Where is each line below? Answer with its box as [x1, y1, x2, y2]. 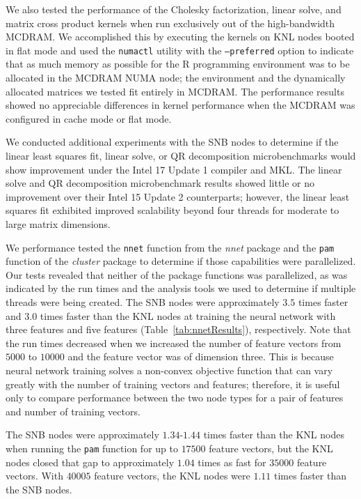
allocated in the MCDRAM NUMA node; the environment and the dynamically [6, 70, 346, 85]
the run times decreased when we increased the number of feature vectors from [6, 335, 342, 350]
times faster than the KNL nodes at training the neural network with [40, 308, 336, 323]
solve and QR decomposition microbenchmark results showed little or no [6, 176, 315, 190]
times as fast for [198, 454, 266, 469]
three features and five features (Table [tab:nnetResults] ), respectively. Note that [6, 322, 351, 337]
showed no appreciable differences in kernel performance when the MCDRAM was [6, 98, 355, 112]
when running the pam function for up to [6, 440, 178, 455]
